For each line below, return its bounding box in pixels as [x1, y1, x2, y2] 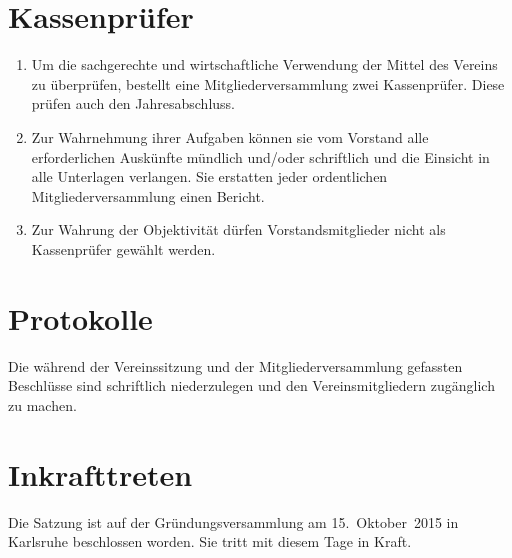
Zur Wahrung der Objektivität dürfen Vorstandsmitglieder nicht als [31, 219, 446, 240]
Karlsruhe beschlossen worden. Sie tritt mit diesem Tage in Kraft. [8, 531, 412, 552]
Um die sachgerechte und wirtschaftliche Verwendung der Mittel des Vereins [31, 54, 498, 75]
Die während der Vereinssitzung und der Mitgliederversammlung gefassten [8, 355, 463, 376]
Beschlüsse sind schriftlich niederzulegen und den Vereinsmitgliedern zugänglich [8, 375, 495, 396]
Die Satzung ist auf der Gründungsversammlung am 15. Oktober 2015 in [8, 511, 459, 532]
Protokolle [8, 297, 153, 338]
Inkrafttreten [8, 453, 193, 494]
